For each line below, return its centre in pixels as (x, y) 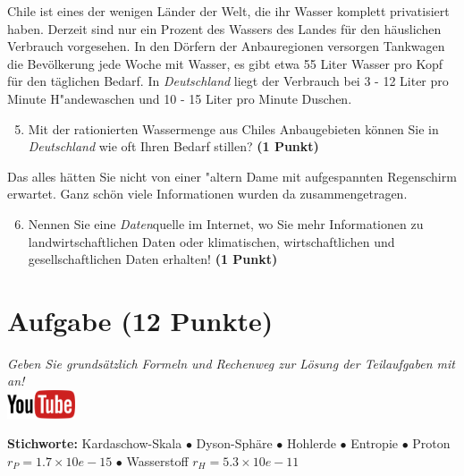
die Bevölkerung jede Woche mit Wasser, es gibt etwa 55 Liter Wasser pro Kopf (225, 63)
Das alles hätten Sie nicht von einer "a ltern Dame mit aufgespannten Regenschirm (232, 176)
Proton (431, 443)
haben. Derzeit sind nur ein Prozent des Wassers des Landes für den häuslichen (224, 28)
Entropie (374, 443)
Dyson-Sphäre (234, 443)
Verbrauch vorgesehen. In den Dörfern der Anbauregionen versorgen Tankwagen (226, 46)
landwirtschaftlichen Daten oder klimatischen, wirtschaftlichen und (211, 241)
